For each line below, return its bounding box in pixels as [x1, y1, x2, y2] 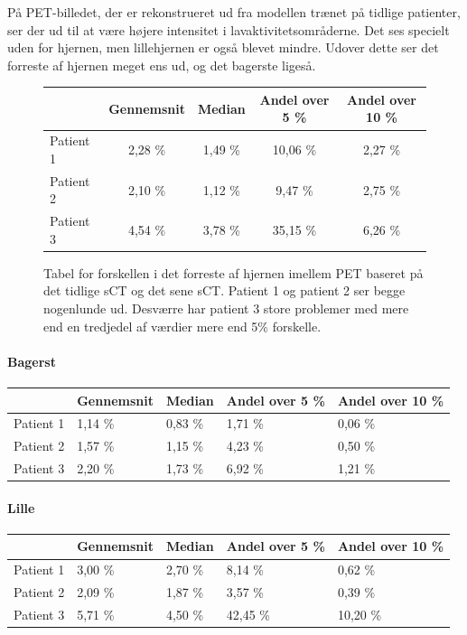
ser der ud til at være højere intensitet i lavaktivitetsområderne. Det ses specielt [7, 20, 450, 39]
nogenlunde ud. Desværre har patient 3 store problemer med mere [43, 299, 409, 318]
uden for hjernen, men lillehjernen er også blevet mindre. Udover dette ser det [7, 38, 439, 57]
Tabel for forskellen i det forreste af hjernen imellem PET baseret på [43, 263, 424, 282]
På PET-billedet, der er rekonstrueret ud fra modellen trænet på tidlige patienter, [7, 3, 461, 21]
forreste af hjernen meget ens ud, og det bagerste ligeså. [7, 55, 316, 74]
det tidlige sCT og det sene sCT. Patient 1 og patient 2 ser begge [43, 281, 406, 300]
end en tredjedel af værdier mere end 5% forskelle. [43, 316, 322, 335]
